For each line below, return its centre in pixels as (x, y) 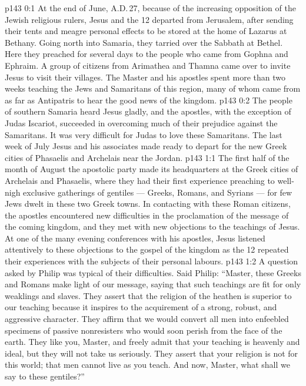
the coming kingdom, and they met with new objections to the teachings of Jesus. (152, 226)
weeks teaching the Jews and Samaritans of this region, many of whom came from (153, 88)
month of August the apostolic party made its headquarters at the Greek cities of (152, 169)
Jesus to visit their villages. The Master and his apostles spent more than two (145, 77)
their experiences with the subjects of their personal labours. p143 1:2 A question (152, 261)
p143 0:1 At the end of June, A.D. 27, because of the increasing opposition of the (150, 8)
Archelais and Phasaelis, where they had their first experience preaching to (140, 180)
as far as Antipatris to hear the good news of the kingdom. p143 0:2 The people (149, 100)
